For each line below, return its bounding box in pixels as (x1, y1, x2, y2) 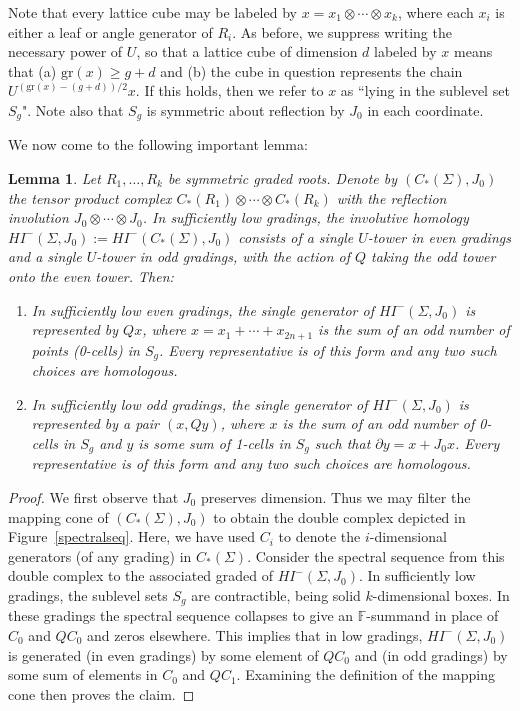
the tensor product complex (8, 187, 172, 208)
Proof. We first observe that (8, 486, 179, 507)
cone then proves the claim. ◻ (8, 683, 195, 704)
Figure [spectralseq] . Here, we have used (8, 526, 256, 547)
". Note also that (22, 99, 124, 120)
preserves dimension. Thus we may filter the (200, 486, 471, 507)
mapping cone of (8, 506, 109, 527)
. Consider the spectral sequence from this (247, 545, 505, 566)
